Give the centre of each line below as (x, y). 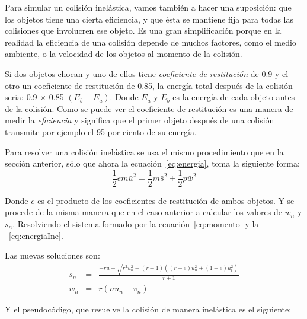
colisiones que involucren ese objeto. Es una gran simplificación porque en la (143, 31)
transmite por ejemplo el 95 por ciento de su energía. (101, 131)
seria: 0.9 (21, 97)
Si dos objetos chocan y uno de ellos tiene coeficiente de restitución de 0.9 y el (147, 73)
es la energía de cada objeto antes (234, 97)
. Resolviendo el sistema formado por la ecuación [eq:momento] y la (136, 223)
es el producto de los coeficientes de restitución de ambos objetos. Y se (166, 200)
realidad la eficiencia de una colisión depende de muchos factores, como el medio (151, 42)
